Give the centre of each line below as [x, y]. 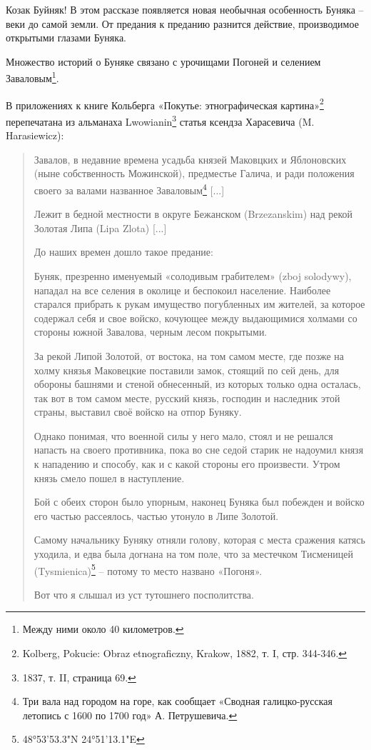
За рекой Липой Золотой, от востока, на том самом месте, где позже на [189, 355]
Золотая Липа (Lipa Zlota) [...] [100, 227]
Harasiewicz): [35, 135]
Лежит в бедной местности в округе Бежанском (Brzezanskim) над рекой [193, 214]
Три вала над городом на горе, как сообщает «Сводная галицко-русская [178, 701]
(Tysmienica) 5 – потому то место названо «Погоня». [148, 569]
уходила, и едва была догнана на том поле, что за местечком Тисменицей [194, 554]
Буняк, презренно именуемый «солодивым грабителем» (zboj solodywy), [193, 275]
